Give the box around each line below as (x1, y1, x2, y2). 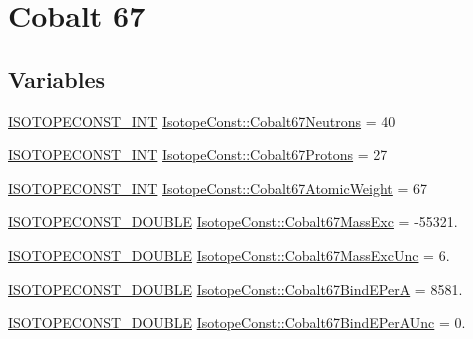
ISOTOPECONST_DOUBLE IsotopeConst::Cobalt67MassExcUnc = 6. (8, 244, 450, 265)
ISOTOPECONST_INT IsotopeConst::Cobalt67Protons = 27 (8, 144, 388, 165)
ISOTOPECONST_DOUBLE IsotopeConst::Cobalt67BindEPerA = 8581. (8, 278, 463, 299)
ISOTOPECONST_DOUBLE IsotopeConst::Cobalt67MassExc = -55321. (8, 211, 458, 232)
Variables (8, 63, 106, 94)
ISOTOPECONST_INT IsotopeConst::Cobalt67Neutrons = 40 (8, 110, 396, 131)
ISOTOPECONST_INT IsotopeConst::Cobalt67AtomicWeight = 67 (8, 177, 428, 198)
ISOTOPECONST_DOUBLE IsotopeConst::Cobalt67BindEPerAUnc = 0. (8, 312, 466, 333)
